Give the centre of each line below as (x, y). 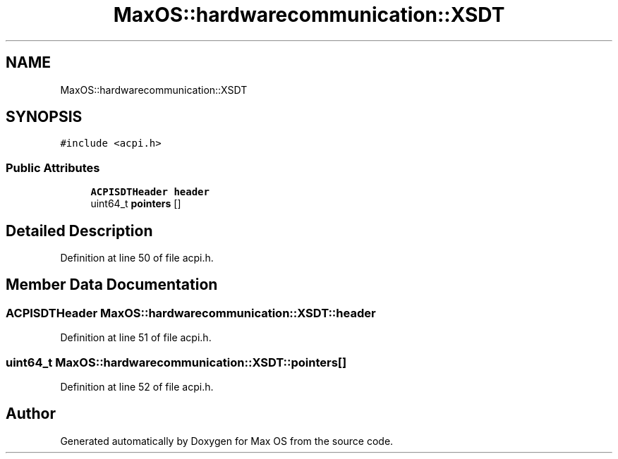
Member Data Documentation (112, 285)
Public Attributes (53, 167)
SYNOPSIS (44, 117)
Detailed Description (79, 231)
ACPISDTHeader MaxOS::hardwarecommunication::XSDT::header (191, 313)
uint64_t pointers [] (136, 204)
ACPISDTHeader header (150, 192)
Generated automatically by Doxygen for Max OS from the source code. (227, 441)
